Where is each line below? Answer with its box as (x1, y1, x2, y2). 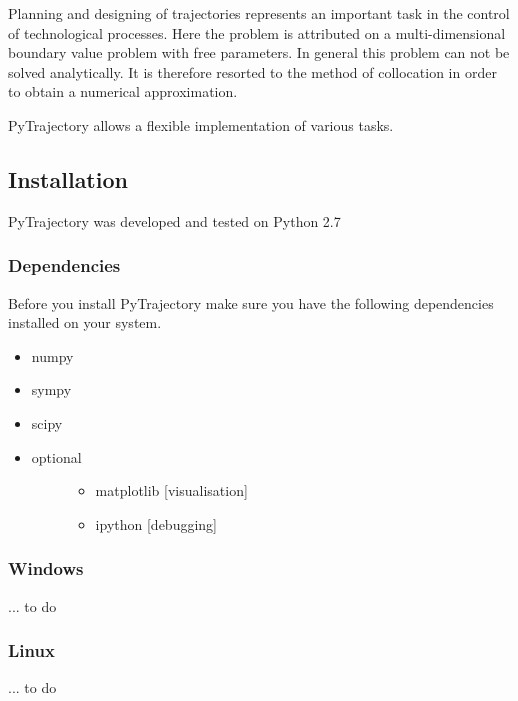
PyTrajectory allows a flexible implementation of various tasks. (8, 114, 394, 135)
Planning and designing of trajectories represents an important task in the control (8, 3, 510, 23)
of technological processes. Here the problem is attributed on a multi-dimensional (8, 22, 506, 43)
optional (31, 446, 82, 467)
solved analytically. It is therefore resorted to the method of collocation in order (8, 61, 497, 82)
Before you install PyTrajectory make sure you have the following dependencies (8, 292, 494, 313)
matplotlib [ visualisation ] (95, 480, 248, 501)
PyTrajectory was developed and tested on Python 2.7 (8, 210, 341, 231)
